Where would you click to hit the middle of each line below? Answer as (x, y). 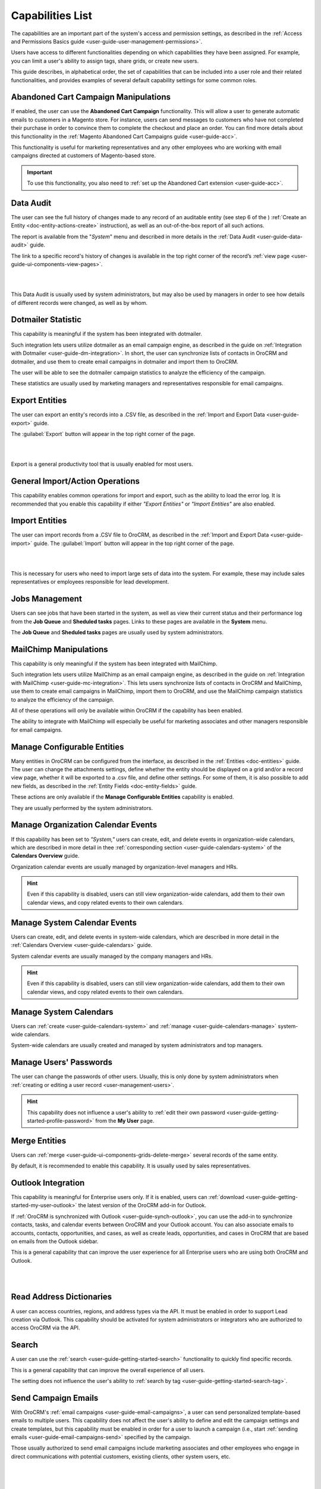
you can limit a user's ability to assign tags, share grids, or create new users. (105, 61)
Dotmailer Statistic (46, 320)
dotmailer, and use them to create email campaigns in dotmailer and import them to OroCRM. (125, 362)
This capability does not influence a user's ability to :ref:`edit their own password (126, 1112)
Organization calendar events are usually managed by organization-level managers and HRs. (124, 867)
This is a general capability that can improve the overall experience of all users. (108, 1370)
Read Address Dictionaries (62, 1297)
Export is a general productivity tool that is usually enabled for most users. (102, 464)
